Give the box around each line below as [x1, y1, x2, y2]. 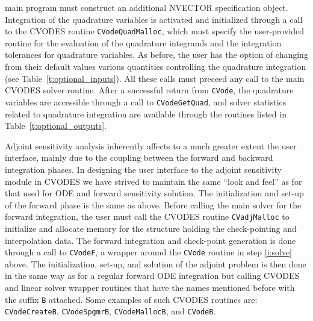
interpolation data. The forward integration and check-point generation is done [5, 234, 296, 246]
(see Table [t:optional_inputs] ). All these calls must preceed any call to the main [5, 72, 305, 84]
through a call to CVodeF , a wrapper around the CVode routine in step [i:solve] [5, 246, 292, 258]
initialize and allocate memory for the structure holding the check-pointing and [5, 222, 297, 234]
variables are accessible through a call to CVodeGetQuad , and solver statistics [5, 95, 287, 108]
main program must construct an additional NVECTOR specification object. [5, 1, 288, 13]
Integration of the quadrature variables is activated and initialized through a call [5, 13, 303, 25]
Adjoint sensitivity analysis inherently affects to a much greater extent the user [5, 139, 297, 152]
